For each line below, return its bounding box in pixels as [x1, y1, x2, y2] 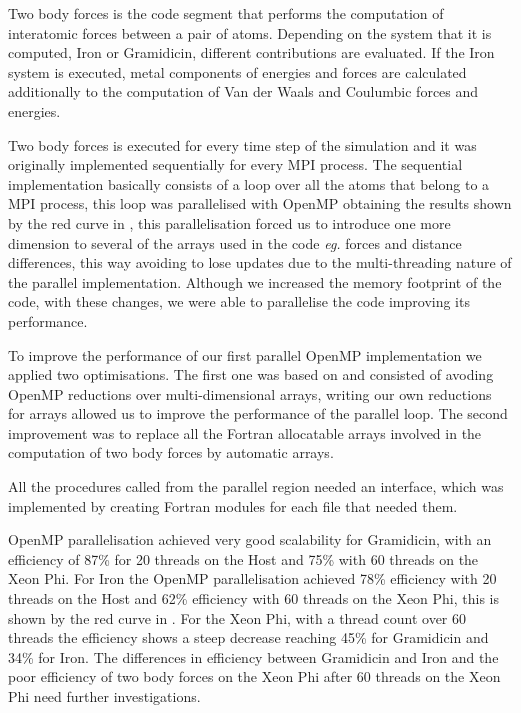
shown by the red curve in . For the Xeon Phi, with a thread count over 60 [8, 607, 466, 628]
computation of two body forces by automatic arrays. [8, 442, 334, 463]
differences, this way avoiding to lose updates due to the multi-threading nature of [8, 252, 512, 273]
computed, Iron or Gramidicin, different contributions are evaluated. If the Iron [8, 42, 495, 63]
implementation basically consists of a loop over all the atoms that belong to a [8, 173, 490, 194]
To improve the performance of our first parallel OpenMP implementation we [8, 344, 482, 365]
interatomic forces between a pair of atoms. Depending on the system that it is [8, 22, 492, 43]
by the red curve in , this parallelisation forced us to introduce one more [8, 212, 451, 233]
